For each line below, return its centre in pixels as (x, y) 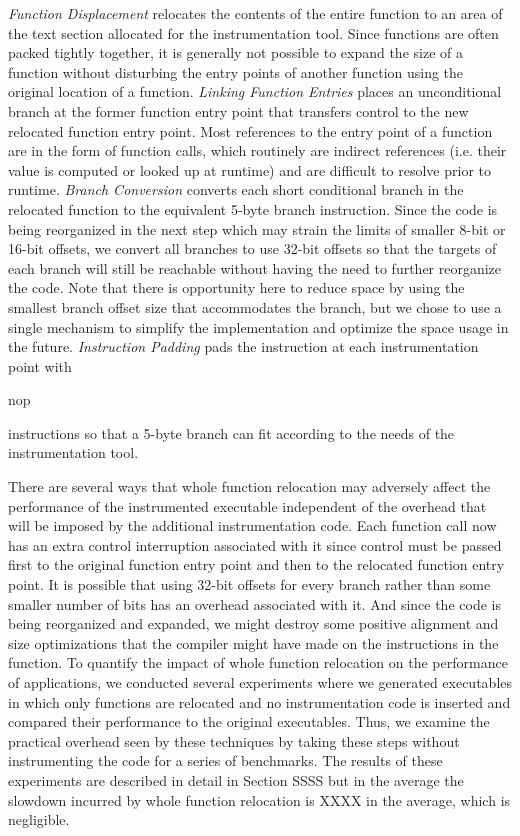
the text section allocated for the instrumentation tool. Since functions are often (253, 32)
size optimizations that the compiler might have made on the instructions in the (253, 642)
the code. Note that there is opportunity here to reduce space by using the (236, 287)
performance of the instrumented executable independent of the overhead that (247, 505)
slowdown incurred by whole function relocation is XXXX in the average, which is (259, 799)
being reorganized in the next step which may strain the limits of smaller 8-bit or (257, 228)
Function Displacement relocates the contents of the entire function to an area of (255, 13)
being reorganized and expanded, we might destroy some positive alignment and (253, 623)
